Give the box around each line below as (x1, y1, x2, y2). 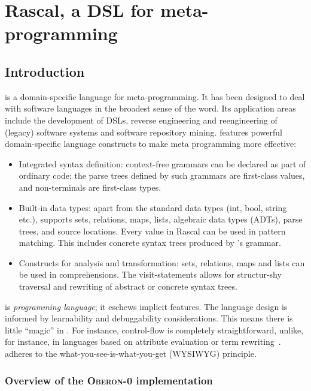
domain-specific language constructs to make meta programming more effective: (5, 137, 297, 150)
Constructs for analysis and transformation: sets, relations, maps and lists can (19, 256, 305, 269)
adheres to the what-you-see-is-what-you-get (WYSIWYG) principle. (5, 347, 257, 360)
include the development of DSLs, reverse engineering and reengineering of (5, 113, 278, 126)
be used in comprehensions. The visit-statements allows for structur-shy (19, 268, 282, 281)
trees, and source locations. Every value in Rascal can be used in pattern (19, 224, 286, 237)
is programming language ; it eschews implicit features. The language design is (5, 300, 288, 312)
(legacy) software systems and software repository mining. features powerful (5, 125, 282, 138)
